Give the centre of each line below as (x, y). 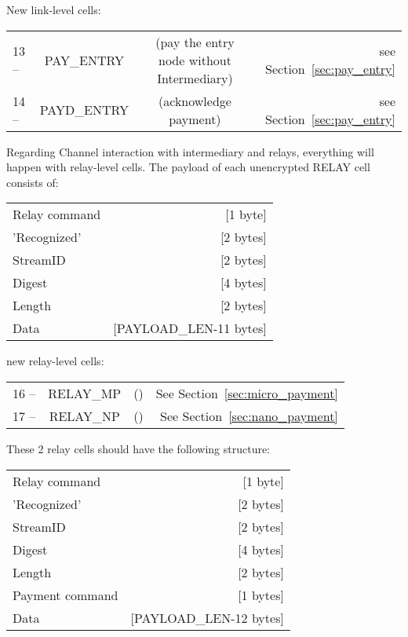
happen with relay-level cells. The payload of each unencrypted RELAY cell (188, 167)
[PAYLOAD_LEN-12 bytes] (207, 617)
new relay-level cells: (55, 361)
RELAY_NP (84, 416)
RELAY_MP (85, 393)
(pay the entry (195, 42)
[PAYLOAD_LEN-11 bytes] (190, 328)
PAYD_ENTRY (84, 110)
